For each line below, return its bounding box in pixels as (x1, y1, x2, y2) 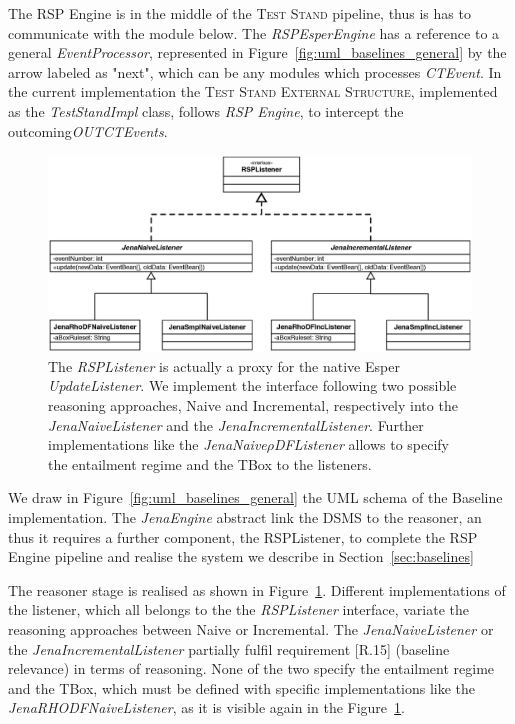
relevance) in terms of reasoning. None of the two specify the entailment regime (8, 658, 495, 679)
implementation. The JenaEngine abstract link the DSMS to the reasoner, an (8, 507, 482, 527)
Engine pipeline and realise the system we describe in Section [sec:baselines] (8, 546, 474, 567)
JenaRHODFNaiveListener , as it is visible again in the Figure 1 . (8, 697, 405, 718)
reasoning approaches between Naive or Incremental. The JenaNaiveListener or (8, 618, 494, 639)
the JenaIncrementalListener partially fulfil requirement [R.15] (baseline (8, 638, 450, 659)
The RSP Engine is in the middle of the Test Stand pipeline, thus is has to (8, 3, 471, 23)
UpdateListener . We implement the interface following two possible (48, 375, 457, 396)
